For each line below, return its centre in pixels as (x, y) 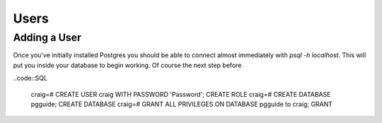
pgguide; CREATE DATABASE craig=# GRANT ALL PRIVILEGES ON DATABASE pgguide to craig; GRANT (181, 104)
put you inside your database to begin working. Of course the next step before (127, 65)
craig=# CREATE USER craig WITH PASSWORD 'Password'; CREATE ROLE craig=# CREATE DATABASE (181, 94)
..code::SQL (30, 78)
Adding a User (47, 37)
